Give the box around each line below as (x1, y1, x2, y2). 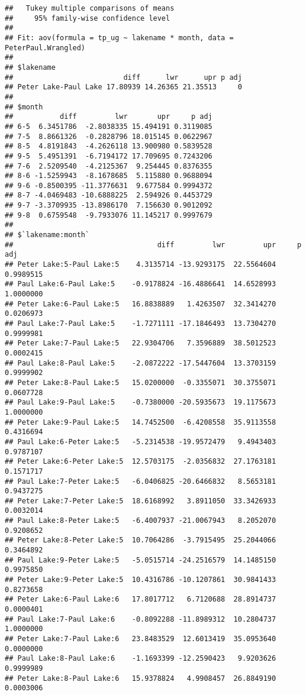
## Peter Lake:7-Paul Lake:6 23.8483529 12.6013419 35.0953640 (5, 635, 276, 643)
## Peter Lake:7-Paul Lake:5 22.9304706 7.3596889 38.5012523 (5, 339, 276, 348)
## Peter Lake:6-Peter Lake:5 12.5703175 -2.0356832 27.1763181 (5, 457, 276, 466)
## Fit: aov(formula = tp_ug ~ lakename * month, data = (5, 33, 234, 42)
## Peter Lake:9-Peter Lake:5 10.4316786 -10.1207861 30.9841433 (5, 576, 276, 584)
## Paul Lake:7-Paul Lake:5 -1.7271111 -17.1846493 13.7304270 (5, 319, 276, 328)
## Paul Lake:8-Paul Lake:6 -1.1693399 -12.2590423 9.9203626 (5, 654, 276, 663)
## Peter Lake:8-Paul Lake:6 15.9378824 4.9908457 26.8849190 (5, 674, 276, 683)
